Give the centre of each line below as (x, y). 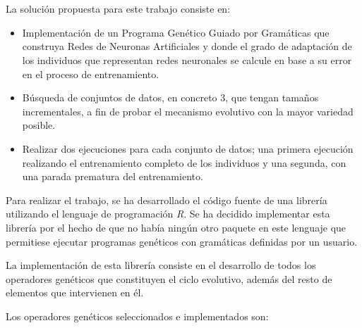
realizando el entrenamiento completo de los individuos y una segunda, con (184, 162)
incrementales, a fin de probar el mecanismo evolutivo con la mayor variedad (188, 111)
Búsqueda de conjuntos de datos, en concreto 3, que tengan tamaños (170, 97)
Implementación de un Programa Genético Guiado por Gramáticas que (176, 32)
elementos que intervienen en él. (75, 292)
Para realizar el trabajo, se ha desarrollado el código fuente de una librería (167, 200)
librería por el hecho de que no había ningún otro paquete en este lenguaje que (176, 227)
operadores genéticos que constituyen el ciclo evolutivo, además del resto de (169, 278)
